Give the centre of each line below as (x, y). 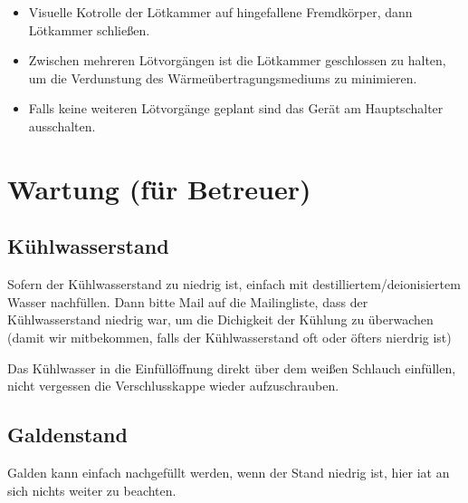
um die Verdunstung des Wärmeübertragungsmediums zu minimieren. (223, 77)
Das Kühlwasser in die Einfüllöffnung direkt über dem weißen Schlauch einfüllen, (232, 368)
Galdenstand (67, 435)
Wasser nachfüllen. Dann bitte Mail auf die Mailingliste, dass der (188, 301)
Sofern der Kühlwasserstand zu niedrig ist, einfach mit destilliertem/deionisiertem (234, 284)
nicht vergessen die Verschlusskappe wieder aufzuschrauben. (173, 386)
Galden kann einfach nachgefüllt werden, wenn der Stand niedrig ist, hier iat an (229, 472)
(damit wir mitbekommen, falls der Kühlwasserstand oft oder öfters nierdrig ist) (229, 337)
